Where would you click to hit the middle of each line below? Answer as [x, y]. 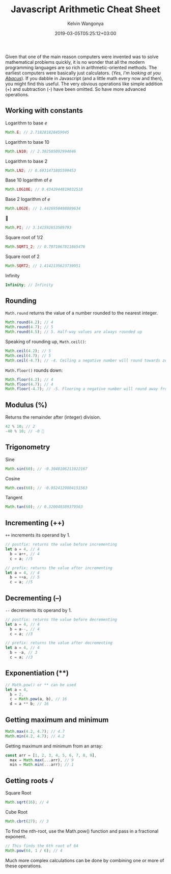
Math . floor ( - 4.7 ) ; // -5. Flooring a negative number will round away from [87, 389]
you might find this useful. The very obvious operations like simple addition [84, 84]
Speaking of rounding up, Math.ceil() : [46, 342]
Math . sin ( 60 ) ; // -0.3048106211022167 [46, 469]
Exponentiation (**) [37, 673]
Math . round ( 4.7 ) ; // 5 [29, 327]
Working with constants [44, 111]
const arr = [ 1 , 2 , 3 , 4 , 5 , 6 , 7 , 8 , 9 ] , [51, 755]
